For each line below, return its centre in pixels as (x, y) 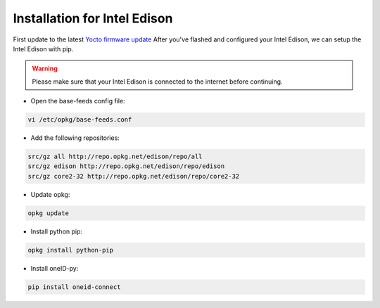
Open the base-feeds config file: (78, 101)
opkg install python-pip (71, 250)
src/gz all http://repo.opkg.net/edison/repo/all (115, 157)
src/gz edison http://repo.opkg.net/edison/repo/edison (126, 166)
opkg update (49, 213)
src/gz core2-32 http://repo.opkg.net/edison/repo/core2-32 (134, 176)
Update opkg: (50, 194)
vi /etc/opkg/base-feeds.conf (80, 120)
